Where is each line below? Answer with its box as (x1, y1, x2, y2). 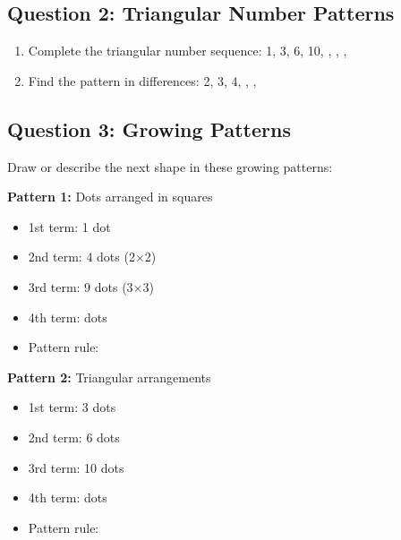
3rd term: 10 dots (28, 458, 124, 476)
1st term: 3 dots (28, 398, 116, 416)
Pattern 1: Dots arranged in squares (7, 187, 213, 206)
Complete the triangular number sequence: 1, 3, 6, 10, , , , (28, 41, 347, 60)
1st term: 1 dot (28, 217, 111, 236)
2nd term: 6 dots (28, 427, 120, 446)
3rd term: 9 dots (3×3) (28, 277, 154, 296)
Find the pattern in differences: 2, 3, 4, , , (28, 71, 257, 90)
